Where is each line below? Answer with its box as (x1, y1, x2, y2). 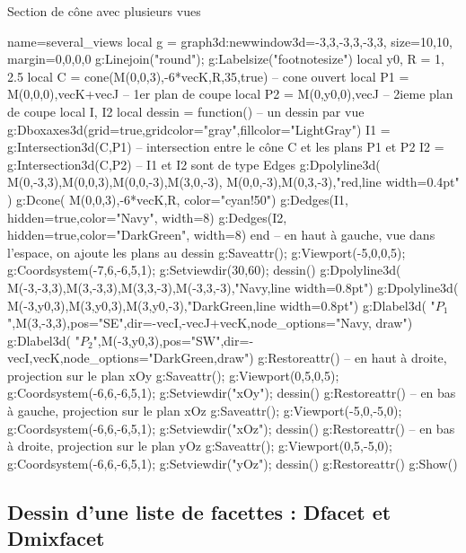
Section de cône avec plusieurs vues (7, 2, 201, 20)
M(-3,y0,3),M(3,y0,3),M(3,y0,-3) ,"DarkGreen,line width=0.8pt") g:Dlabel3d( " (7, 295, 435, 314)
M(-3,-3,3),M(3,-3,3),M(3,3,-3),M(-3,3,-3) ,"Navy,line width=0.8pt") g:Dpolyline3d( (7, 277, 459, 296)
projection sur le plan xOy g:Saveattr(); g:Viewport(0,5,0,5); (7, 365, 339, 384)
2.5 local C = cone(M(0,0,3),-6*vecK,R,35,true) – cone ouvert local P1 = (7, 66, 409, 85)
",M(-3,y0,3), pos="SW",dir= (92, 330, 250, 349)
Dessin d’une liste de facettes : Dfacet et (7, 497, 391, 525)
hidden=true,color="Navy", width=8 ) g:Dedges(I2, (7, 207, 287, 226)
